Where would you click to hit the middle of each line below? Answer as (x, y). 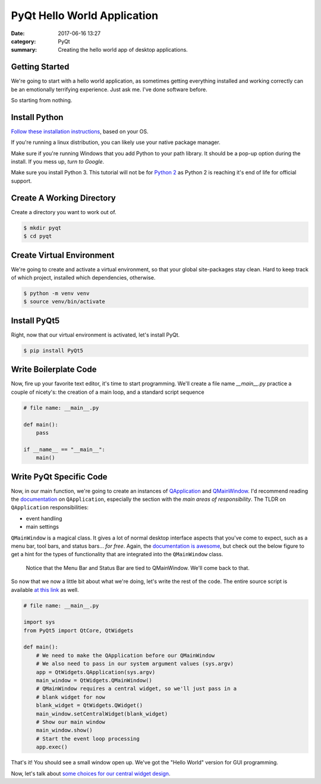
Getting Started (40, 67)
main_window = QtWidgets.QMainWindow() (94, 680)
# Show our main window (70, 722)
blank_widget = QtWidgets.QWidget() (89, 705)
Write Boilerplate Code (54, 370)
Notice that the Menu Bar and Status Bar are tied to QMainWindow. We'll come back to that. (138, 567)
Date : (18, 33)
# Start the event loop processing (88, 738)
